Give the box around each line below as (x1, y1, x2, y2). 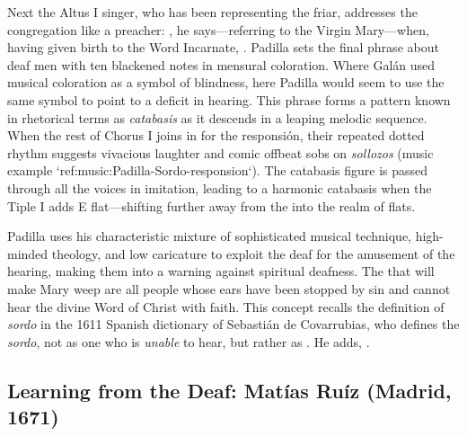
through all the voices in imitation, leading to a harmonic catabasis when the (7, 178, 432, 197)
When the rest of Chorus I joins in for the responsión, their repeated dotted (7, 126, 425, 145)
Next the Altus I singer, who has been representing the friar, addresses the (7, 3, 418, 21)
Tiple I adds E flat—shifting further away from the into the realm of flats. (7, 196, 416, 215)
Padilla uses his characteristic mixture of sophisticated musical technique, (7, 227, 412, 245)
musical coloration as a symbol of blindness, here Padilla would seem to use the (7, 73, 445, 92)
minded (7, 244, 48, 262)
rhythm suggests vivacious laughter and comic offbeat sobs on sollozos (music (7, 143, 434, 162)
